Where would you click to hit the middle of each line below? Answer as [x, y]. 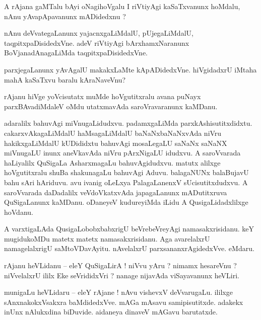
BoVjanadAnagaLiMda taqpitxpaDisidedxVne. [76, 53]
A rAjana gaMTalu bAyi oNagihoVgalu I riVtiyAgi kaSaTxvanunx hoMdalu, [122, 6]
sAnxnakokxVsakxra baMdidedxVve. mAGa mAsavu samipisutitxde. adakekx [124, 302]
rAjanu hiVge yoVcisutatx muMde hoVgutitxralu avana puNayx [103, 96]
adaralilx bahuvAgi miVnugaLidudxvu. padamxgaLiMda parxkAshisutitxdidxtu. [128, 123]
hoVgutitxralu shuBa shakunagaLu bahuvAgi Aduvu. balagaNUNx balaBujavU [126, 172]
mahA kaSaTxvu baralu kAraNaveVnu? [65, 79]
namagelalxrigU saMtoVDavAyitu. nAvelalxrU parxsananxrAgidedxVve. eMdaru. [129, 248]
